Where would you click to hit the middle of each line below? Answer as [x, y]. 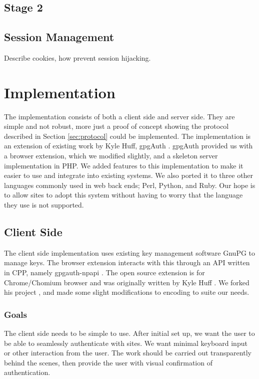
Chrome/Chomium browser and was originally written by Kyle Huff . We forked [127, 282]
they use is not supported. [44, 205]
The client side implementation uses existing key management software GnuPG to [130, 252]
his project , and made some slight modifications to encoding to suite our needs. [127, 292]
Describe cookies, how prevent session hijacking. [77, 57]
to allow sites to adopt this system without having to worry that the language [123, 195]
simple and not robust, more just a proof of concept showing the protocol [116, 126]
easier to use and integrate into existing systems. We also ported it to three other [129, 175]
